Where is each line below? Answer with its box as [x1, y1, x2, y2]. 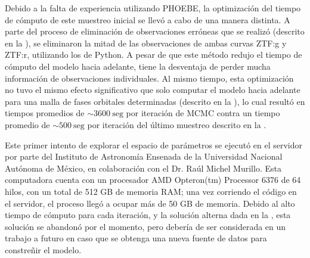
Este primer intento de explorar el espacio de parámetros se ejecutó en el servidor [5, 138, 302, 151]
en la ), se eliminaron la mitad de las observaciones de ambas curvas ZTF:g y [5, 36, 287, 49]
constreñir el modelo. [5, 243, 82, 256]
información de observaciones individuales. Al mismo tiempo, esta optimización [5, 72, 294, 84]
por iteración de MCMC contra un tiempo [126, 107, 280, 119]
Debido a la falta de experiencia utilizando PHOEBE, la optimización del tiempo [5, 2, 301, 14]
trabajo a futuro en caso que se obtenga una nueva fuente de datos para [5, 232, 267, 244]
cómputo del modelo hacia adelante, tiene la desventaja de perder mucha [5, 60, 271, 72]
